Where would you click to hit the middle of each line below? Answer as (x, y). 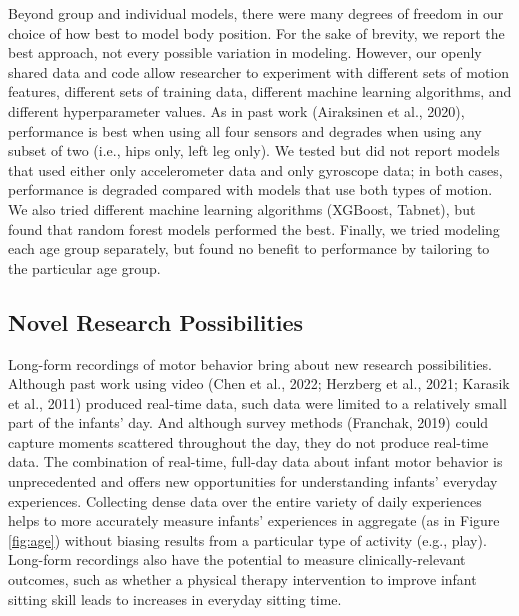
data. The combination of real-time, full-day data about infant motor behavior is (255, 461)
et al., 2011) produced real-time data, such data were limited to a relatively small (257, 402)
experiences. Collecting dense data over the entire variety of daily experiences (245, 500)
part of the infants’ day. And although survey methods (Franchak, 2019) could (248, 422)
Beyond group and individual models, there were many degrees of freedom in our (256, 13)
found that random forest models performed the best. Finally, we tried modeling (254, 228)
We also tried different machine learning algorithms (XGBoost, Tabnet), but (242, 208)
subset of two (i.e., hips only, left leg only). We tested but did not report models (254, 150)
